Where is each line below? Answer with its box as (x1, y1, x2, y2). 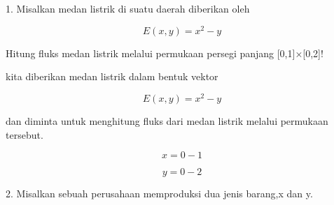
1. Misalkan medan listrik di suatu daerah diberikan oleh (6, 1, 250, 15)
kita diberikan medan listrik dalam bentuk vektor (6, 69, 218, 84)
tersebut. (6, 127, 43, 142)
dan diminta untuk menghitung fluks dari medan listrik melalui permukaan (6, 113, 328, 128)
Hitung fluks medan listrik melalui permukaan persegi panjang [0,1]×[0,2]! (6, 45, 323, 60)
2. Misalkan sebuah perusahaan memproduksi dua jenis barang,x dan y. (6, 186, 313, 201)
